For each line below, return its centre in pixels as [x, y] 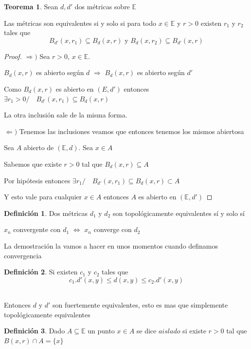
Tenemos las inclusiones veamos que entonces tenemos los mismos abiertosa [132, 131]
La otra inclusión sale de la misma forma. [66, 115]
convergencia [23, 255]
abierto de [39, 147]
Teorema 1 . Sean [31, 6]
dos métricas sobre [102, 6]
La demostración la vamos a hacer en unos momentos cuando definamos [111, 245]
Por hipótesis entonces [37, 180]
